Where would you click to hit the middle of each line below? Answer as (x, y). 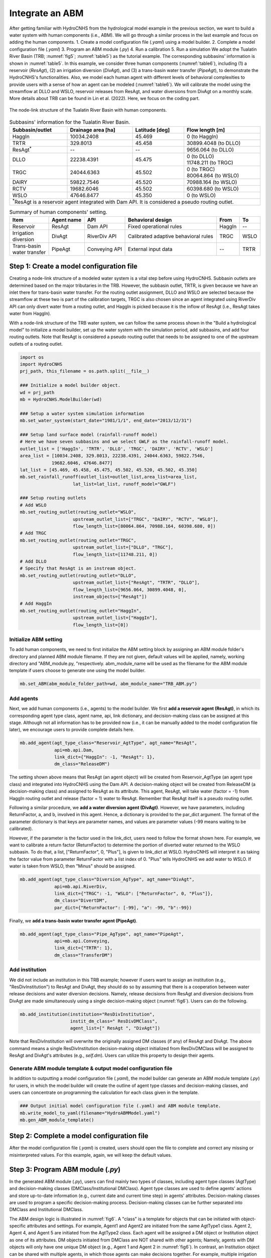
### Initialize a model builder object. (70, 385)
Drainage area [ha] (93, 130)
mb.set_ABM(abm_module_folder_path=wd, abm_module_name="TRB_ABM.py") (109, 684)
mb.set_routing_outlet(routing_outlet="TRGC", (78, 540)
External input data (150, 249)
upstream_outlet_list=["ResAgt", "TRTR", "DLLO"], (137, 583)
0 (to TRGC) (201, 169)
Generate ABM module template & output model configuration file (91, 1068)
